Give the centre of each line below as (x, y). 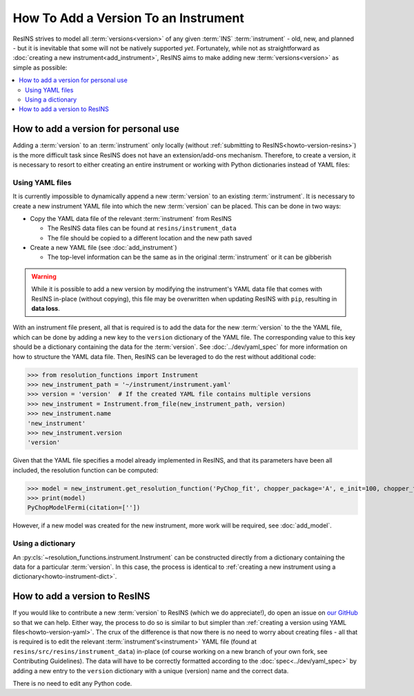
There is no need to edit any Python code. (72, 683)
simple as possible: (40, 67)
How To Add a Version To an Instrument (128, 18)
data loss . (46, 309)
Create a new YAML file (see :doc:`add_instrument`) (103, 248)
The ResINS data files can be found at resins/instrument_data (142, 229)
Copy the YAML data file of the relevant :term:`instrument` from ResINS (131, 218)
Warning (44, 276)
